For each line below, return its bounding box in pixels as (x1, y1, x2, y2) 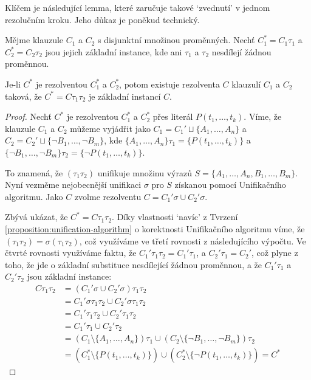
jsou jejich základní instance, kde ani (45, 45, 182, 58)
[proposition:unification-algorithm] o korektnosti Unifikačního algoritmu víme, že (5, 222, 305, 235)
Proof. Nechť (5, 110, 52, 123)
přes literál (152, 110, 193, 123)
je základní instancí (88, 89, 161, 102)
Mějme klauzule (5, 33, 64, 46)
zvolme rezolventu (74, 190, 142, 202)
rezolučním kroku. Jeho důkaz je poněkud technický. (5, 13, 200, 26)
